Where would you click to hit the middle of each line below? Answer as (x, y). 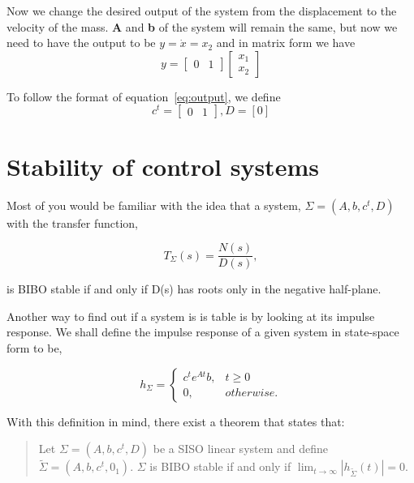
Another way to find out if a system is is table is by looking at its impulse (191, 316)
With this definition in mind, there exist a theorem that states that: (176, 421)
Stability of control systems (163, 166)
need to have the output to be (81, 43)
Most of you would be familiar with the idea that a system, (154, 205)
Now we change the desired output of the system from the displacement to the (202, 11)
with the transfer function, (72, 222)
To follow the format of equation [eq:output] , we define (144, 96)
